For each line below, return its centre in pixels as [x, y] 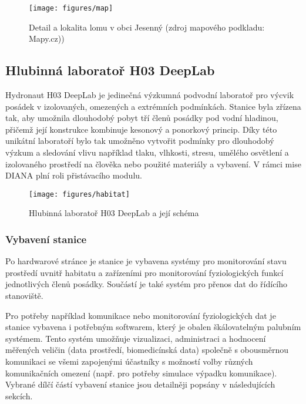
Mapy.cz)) [47, 38]
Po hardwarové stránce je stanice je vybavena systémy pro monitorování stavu [146, 261]
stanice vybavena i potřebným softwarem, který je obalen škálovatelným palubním [153, 327]
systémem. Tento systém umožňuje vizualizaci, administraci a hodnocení [136, 338]
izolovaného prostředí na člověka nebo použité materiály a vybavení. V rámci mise [153, 164]
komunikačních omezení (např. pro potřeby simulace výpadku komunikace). [141, 373]
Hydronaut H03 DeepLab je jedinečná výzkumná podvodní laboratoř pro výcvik [150, 95]
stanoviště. [24, 296]
